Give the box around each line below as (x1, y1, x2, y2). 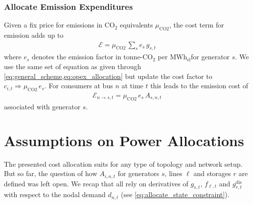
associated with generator (4, 101, 81, 111)
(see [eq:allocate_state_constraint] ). (121, 189, 230, 200)
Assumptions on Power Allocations (4, 130, 244, 150)
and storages (193, 168, 231, 178)
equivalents (120, 20, 153, 30)
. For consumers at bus (44, 80, 113, 91)
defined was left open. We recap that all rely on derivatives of (4, 178, 188, 188)
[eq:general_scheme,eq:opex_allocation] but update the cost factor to (4, 71, 212, 81)
